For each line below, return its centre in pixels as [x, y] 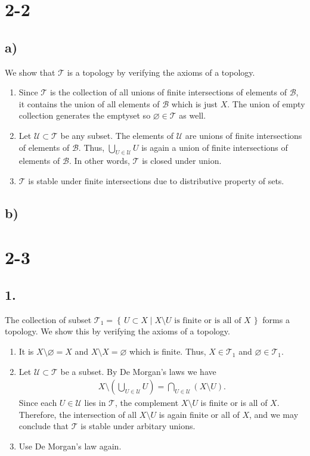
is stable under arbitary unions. [138, 426]
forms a [276, 319]
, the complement [147, 403]
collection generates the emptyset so [85, 115]
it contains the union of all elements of [89, 103]
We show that [30, 72]
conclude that [44, 426]
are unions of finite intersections [244, 135]
